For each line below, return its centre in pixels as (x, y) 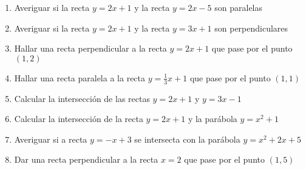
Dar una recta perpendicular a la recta (86, 159)
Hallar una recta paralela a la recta (80, 77)
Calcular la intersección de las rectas (82, 98)
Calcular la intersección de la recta (79, 119)
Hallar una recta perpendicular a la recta (90, 48)
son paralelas (239, 7)
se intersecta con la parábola (187, 139)
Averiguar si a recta (51, 139)
